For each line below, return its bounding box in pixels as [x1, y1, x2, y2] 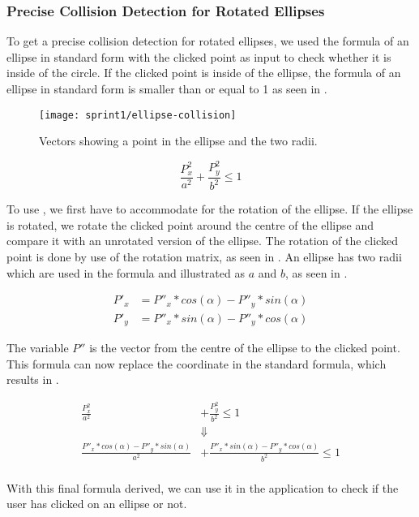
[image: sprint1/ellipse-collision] [39, 109, 237, 121]
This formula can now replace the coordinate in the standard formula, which [6, 355, 387, 372]
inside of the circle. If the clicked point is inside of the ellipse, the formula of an [6, 64, 401, 81]
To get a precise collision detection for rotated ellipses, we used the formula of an [6, 32, 409, 50]
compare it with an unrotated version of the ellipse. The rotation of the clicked [6, 232, 398, 249]
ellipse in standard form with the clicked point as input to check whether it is [6, 48, 391, 65]
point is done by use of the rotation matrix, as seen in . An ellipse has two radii [6, 248, 402, 265]
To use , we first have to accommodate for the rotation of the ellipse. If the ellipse [6, 200, 413, 218]
